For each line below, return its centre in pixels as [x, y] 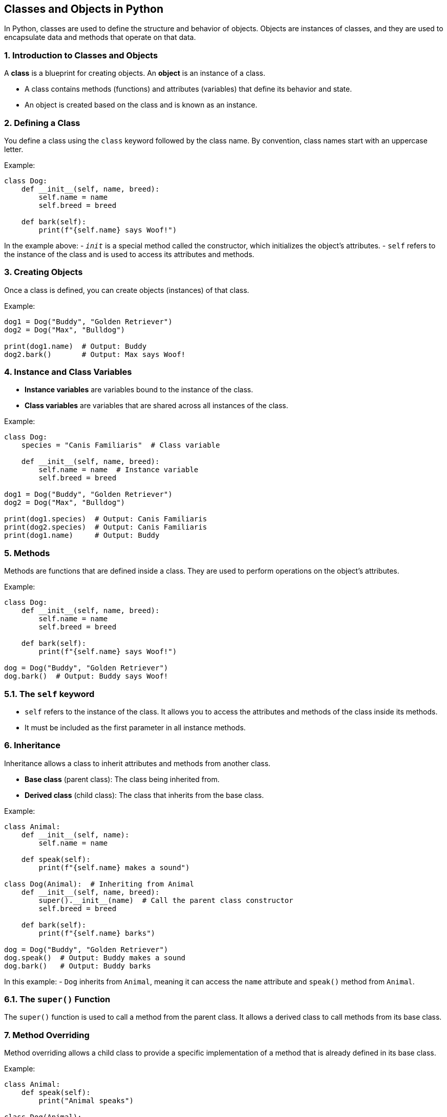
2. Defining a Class [42, 123]
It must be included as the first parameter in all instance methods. [135, 727]
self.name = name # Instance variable [119, 470]
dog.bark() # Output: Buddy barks [78, 966]
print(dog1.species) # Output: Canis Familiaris [106, 519]
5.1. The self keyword [49, 694]
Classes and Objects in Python [84, 9]
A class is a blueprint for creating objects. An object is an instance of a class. [135, 73]
